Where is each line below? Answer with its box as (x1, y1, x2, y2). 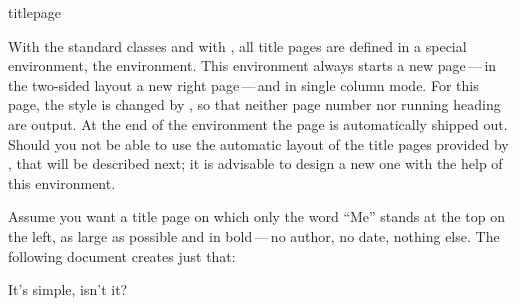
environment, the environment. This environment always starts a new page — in (8, 55, 497, 76)
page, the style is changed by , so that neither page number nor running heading (8, 94, 501, 115)
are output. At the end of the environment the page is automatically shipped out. (8, 113, 508, 134)
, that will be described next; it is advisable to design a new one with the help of (8, 153, 503, 174)
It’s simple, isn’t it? (8, 279, 128, 300)
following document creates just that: (8, 245, 236, 266)
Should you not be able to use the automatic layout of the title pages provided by (8, 133, 509, 154)
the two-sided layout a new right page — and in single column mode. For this (8, 74, 479, 95)
